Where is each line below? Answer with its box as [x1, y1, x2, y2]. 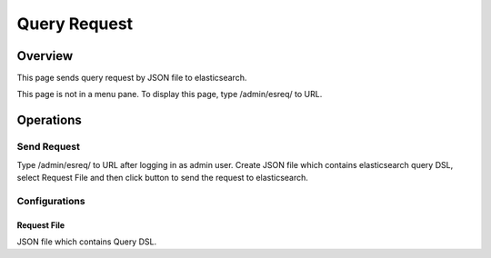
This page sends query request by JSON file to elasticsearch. [16, 73, 247, 84]
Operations [16, 113, 82, 128]
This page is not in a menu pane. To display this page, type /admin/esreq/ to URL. [16, 89, 323, 100]
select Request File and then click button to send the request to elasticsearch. [16, 173, 309, 183]
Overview [16, 48, 74, 64]
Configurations [16, 194, 85, 207]
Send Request [16, 141, 81, 154]
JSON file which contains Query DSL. [16, 236, 157, 247]
